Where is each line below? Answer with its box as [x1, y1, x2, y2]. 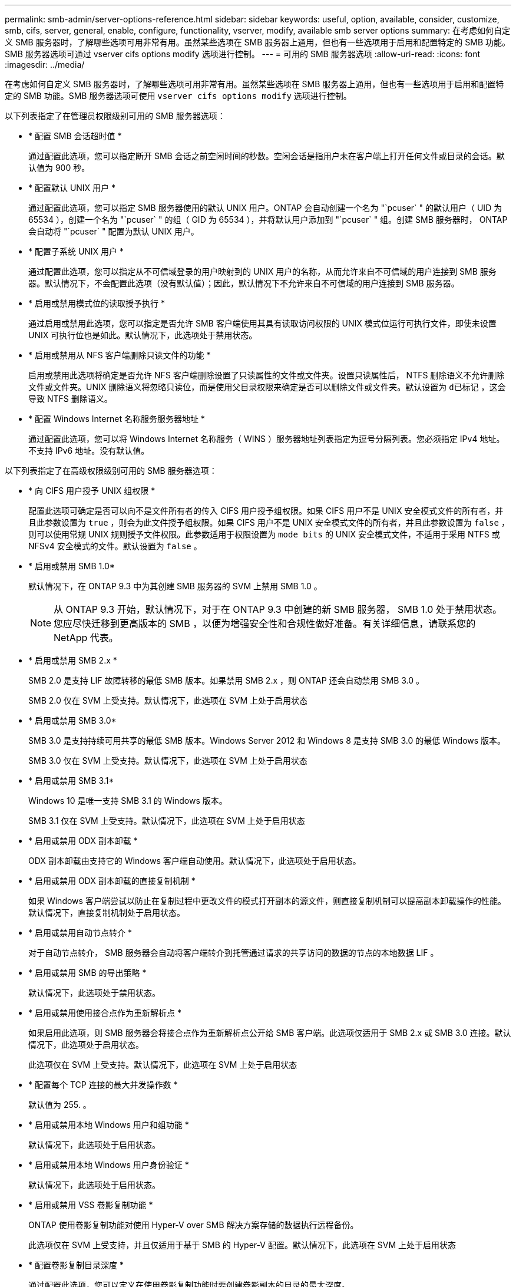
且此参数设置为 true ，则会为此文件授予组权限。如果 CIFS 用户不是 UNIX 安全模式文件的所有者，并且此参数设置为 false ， [28, 517, 510, 527]
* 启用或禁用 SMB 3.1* [28, 775, 114, 786]
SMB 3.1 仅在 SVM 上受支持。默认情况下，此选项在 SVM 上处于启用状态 [28, 816, 305, 826]
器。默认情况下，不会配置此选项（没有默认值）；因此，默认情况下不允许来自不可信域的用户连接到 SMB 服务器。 [28, 278, 459, 288]
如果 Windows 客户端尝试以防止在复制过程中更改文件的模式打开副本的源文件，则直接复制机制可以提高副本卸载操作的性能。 [28, 896, 506, 906]
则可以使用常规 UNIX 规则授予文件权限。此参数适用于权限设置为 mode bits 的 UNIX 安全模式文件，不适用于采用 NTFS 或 [28, 529, 500, 539]
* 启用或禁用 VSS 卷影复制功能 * [28, 1200, 153, 1210]
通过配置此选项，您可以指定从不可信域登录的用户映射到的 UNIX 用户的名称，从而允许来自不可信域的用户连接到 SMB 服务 [28, 266, 497, 276]
